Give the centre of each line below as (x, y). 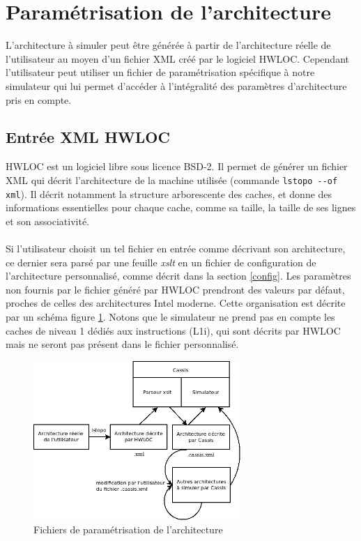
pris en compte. (39, 99)
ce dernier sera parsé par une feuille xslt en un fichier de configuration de (161, 262)
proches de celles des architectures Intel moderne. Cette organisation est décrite (176, 303)
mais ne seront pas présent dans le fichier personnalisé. (122, 344)
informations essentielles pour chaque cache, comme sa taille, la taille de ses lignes (181, 207)
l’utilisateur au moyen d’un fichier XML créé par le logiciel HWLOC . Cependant (177, 58)
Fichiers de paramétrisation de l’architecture (128, 529)
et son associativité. (47, 221)
